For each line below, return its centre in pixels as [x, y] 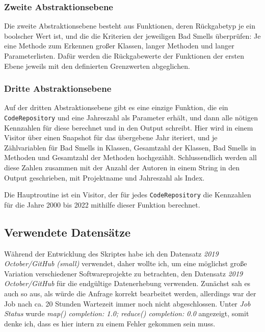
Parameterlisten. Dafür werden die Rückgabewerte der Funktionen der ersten [124, 56]
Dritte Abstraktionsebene [58, 88]
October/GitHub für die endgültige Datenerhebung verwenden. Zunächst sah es [127, 283]
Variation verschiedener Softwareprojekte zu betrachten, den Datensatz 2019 [124, 273]
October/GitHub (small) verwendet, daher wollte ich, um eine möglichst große [126, 263]
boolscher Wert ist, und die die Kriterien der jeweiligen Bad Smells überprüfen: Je [132, 35]
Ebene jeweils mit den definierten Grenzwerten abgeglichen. [97, 66]
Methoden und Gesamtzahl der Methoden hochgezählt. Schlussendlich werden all [130, 157]
